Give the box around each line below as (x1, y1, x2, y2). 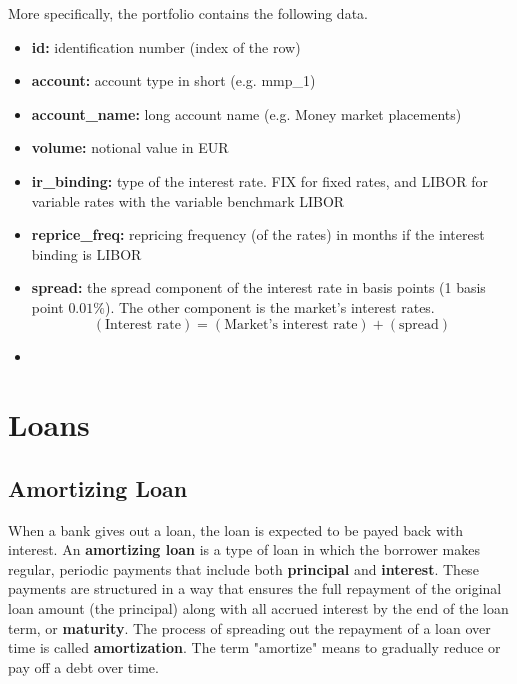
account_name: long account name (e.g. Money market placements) (31, 103, 462, 124)
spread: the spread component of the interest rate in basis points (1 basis (31, 277, 486, 298)
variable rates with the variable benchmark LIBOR (31, 190, 345, 211)
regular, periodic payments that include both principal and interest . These (8, 558, 479, 579)
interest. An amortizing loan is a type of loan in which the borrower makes (8, 539, 480, 560)
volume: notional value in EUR (31, 137, 229, 158)
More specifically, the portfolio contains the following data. (8, 3, 368, 23)
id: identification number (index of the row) (31, 36, 301, 57)
